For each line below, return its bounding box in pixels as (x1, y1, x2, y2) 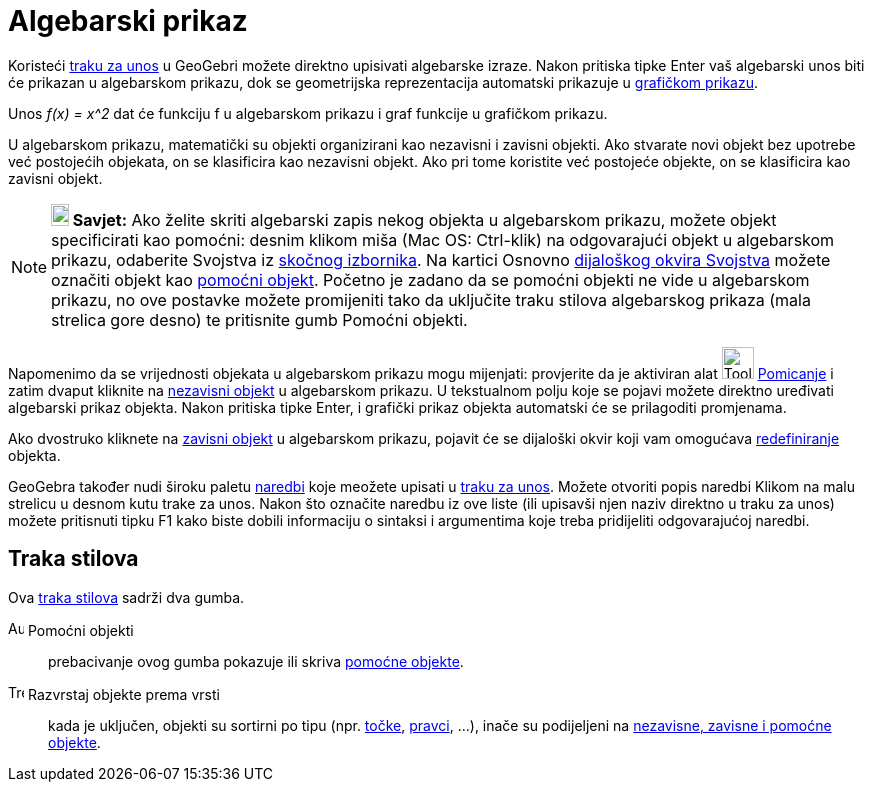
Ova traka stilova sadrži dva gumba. (8, 588, 245, 606)
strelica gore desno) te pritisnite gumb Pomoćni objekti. (51, 309, 468, 330)
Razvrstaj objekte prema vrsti (27, 685, 220, 703)
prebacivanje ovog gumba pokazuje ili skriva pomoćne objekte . (48, 652, 464, 670)
